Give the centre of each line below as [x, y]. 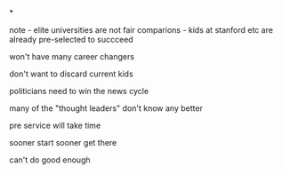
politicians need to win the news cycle [79, 91]
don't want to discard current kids [71, 74]
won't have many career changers [72, 56]
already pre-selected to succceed [71, 40]
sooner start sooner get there [63, 142]
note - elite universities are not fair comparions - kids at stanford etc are [141, 30]
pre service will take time [55, 125]
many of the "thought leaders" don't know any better [106, 108]
